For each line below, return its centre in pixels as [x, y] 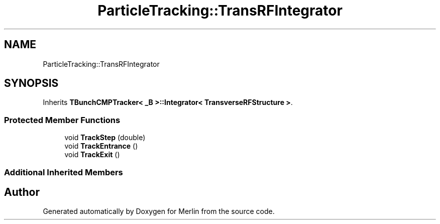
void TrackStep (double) [105, 138]
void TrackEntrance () [101, 146]
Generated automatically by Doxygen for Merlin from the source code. [159, 211]
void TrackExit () [92, 155]
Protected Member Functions [62, 120]
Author [22, 192]
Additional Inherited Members [64, 172]
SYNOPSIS [31, 83]
